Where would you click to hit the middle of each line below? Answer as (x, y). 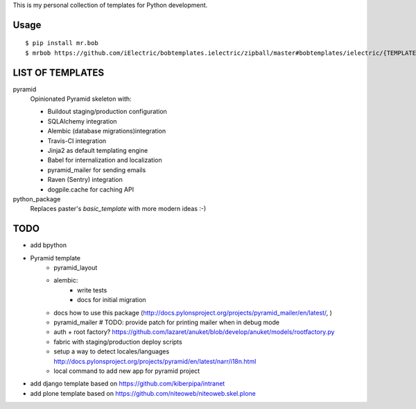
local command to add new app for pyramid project (127, 371)
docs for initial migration (112, 300)
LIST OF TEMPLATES (58, 73)
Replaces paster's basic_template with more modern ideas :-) (118, 209)
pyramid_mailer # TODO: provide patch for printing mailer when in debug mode (167, 322)
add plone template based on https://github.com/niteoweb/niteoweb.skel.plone (143, 393)
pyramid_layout (76, 268)
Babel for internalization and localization (105, 160)
